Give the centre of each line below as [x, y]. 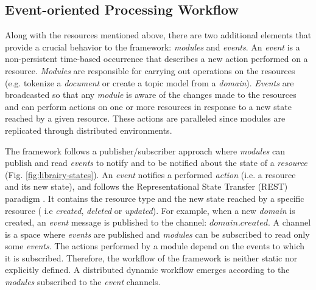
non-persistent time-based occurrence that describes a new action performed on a [156, 59]
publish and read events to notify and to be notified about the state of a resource [156, 163]
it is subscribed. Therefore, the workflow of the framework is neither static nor [151, 257]
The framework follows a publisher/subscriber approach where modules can [145, 150]
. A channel [290, 222]
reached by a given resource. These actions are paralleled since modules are [145, 118]
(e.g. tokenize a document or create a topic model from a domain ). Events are [149, 82]
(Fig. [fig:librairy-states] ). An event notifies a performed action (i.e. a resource [150, 174]
